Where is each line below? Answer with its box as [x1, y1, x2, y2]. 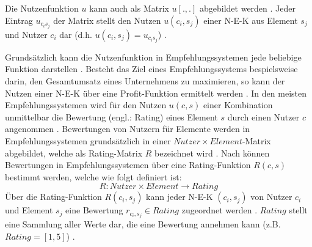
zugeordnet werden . [181, 204, 258, 216]
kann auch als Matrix [89, 2, 169, 14]
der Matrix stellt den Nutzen [53, 13, 161, 26]
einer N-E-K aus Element [203, 13, 298, 26]
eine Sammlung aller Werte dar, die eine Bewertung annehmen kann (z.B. [5, 218, 281, 230]
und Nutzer [5, 28, 48, 40]
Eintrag [5, 13, 33, 26]
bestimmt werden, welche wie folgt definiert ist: [5, 170, 182, 183]
